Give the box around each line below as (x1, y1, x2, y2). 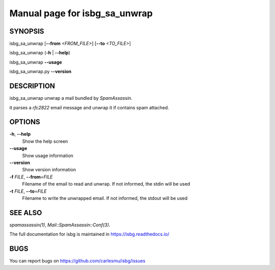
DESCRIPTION (9, 82, 56, 91)
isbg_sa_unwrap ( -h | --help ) (9, 50, 71, 56)
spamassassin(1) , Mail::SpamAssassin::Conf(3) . (9, 222, 111, 228)
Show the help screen (22, 138, 68, 144)
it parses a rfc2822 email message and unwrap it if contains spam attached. (9, 104, 169, 110)
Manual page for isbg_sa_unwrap (9, 8, 153, 19)
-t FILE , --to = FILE (9, 188, 47, 194)
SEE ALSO (9, 208, 42, 217)
